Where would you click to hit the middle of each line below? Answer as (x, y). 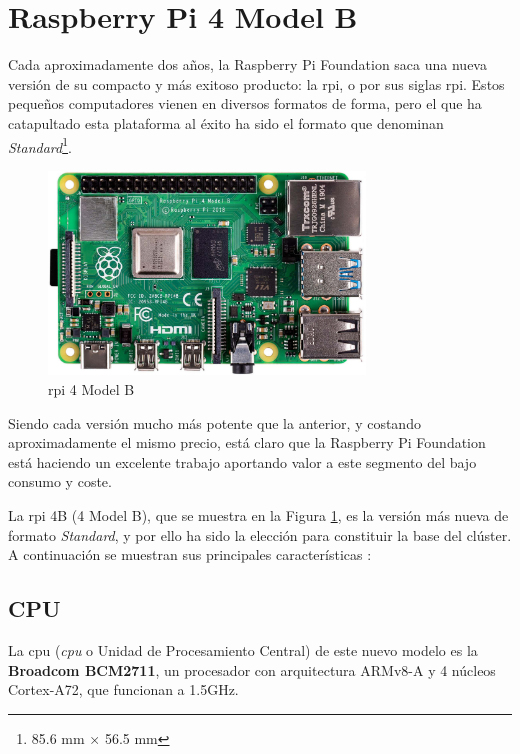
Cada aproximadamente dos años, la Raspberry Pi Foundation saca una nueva (247, 64)
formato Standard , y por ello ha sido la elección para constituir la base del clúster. (260, 534)
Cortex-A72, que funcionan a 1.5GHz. (123, 689)
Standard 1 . (40, 145)
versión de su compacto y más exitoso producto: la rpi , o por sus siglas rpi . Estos (256, 83)
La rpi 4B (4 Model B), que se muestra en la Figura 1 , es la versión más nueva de (258, 514)
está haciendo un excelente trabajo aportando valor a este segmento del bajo (242, 461)
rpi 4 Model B (91, 388)
